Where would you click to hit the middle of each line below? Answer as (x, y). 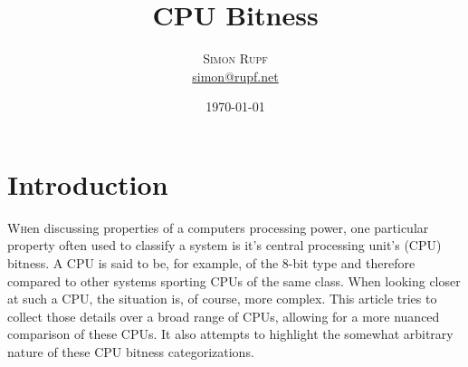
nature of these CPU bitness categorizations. (131, 352)
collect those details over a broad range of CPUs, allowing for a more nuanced (224, 316)
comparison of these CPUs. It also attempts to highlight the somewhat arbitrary (230, 334)
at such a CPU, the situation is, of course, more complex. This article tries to (222, 299)
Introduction (88, 183)
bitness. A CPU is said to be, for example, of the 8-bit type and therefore (211, 263)
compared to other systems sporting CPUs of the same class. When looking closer (234, 280)
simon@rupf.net (235, 76)
